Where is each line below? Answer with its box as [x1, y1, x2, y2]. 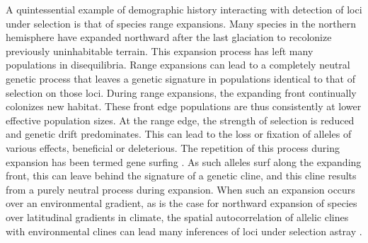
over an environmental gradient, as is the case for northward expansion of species [6, 196, 357, 211]
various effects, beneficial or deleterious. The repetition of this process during [6, 140, 340, 155]
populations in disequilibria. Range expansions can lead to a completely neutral [6, 57, 350, 72]
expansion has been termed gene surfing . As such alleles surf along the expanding [6, 154, 362, 169]
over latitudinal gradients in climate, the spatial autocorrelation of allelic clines [6, 209, 349, 224]
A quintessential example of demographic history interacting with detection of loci [6, 2, 362, 16]
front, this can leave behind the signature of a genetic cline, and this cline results [6, 168, 357, 183]
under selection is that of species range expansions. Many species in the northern [6, 16, 357, 30]
